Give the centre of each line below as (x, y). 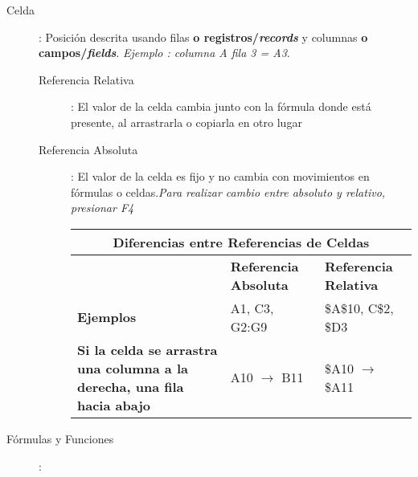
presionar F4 (102, 208)
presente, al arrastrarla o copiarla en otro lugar (186, 122)
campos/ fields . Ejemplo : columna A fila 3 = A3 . (164, 53)
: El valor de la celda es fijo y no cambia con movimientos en (220, 176)
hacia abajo (114, 405)
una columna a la (133, 368)
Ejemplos (107, 317)
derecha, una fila (131, 386)
